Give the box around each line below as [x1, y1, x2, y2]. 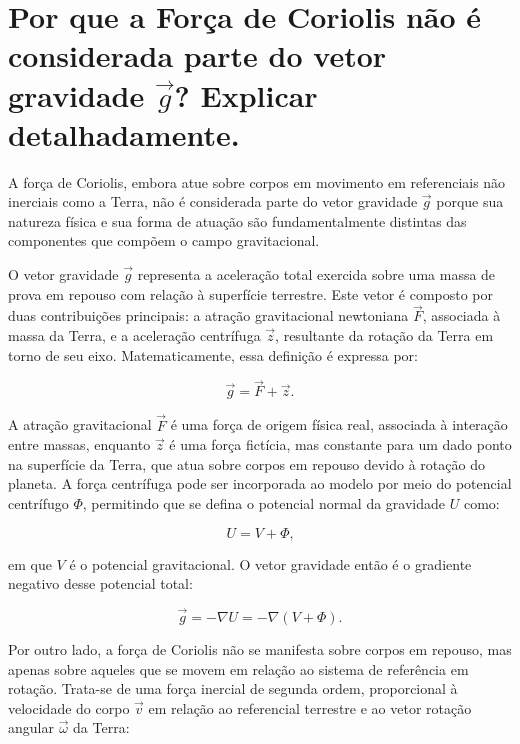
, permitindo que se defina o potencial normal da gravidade [82, 493, 446, 514]
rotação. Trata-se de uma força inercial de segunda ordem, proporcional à [8, 678, 458, 699]
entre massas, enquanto [8, 434, 151, 455]
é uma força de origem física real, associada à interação [170, 414, 508, 435]
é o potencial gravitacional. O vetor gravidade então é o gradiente [69, 553, 472, 574]
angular [8, 717, 54, 738]
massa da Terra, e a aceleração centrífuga [8, 325, 261, 346]
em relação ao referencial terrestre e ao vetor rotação [148, 697, 472, 718]
